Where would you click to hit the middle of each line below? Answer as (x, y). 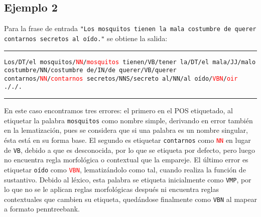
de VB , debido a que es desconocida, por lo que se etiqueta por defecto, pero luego (129, 150)
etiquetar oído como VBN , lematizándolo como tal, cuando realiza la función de (125, 169)
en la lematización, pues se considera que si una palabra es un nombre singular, (126, 130)
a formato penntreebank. (42, 209)
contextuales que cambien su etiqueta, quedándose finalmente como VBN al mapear (130, 199)
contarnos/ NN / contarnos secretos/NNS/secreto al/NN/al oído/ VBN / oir (121, 78)
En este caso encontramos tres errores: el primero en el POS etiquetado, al (118, 111)
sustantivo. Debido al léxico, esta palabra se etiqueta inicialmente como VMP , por (128, 179)
